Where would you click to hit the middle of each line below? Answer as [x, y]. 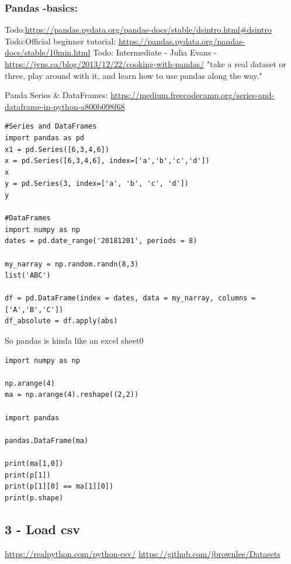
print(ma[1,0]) [34, 463]
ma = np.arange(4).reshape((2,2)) [72, 395]
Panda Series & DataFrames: [56, 95]
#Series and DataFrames [51, 127]
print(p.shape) [34, 498]
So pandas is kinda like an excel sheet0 [74, 340]
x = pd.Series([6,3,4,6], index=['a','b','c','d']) [107, 161]
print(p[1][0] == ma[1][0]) [59, 487]
